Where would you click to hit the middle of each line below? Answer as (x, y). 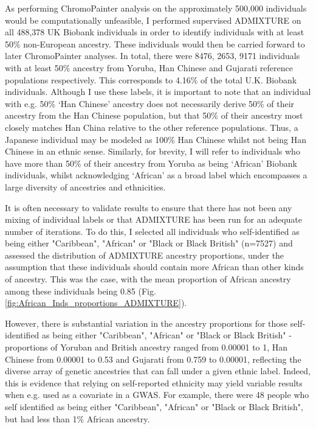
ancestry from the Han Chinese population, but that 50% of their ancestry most (154, 115)
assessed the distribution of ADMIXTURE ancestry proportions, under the (145, 255)
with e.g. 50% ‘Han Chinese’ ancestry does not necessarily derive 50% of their (150, 103)
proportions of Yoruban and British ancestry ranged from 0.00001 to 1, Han (146, 347)
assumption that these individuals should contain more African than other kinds (154, 267)
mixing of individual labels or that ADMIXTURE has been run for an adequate (153, 219)
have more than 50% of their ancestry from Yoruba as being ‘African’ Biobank (151, 163)
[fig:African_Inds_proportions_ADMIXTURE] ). (96, 303)
